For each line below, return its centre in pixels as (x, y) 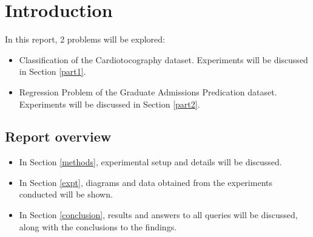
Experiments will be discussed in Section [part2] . (109, 104)
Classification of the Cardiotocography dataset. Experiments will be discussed (163, 59)
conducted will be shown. (66, 194)
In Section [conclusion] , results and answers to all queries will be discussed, (158, 215)
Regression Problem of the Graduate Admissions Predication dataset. (148, 91)
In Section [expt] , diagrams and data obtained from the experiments (146, 182)
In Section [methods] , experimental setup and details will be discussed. (150, 162)
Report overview (58, 136)
